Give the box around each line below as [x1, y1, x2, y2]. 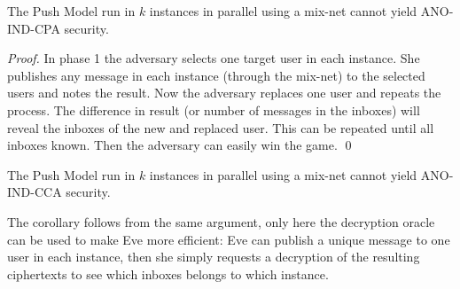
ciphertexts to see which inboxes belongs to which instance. [7, 264, 329, 283]
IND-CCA [7, 183, 62, 201]
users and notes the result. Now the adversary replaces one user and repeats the [7, 83, 441, 102]
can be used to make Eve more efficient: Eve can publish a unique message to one [7, 230, 450, 248]
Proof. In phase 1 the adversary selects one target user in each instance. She [7, 49, 420, 67]
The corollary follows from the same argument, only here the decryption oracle [7, 212, 435, 230]
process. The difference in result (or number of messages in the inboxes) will [7, 100, 420, 119]
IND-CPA [7, 19, 60, 37]
